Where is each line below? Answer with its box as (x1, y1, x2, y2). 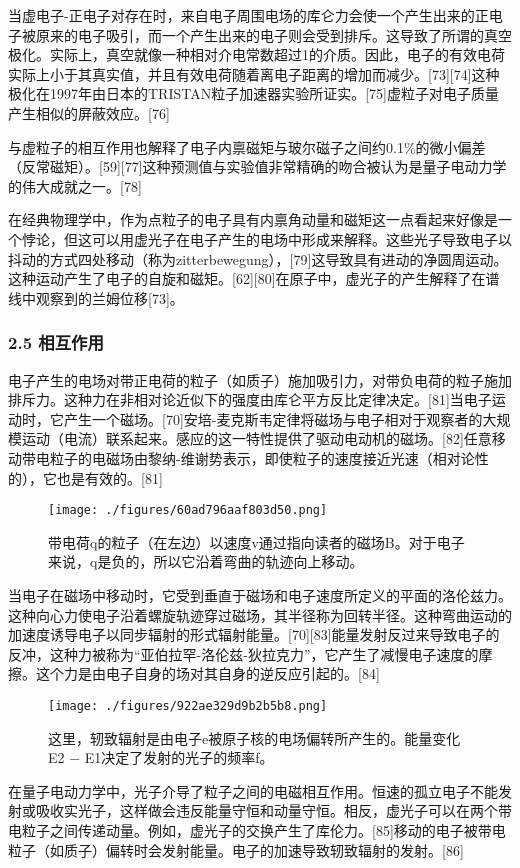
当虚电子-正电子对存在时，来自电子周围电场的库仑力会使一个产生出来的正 (8, 5, 489, 25)
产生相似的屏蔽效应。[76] (8, 102, 170, 123)
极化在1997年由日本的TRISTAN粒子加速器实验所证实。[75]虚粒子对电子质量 (8, 83, 499, 104)
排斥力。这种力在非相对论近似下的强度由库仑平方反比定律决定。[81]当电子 (8, 389, 492, 410)
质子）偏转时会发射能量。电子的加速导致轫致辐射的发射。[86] (63, 839, 464, 860)
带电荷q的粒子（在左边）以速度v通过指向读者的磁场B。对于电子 (48, 531, 465, 552)
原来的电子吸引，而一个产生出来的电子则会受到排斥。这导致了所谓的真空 (35, 24, 512, 45)
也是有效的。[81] (56, 467, 163, 488)
